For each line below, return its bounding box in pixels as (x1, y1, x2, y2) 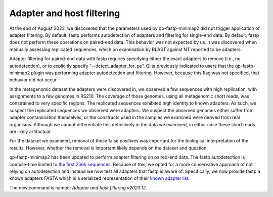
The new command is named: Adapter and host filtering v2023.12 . (9, 184, 148, 190)
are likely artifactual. (9, 129, 52, 135)
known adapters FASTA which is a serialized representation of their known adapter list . (9, 175, 190, 181)
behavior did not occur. (9, 77, 58, 83)
